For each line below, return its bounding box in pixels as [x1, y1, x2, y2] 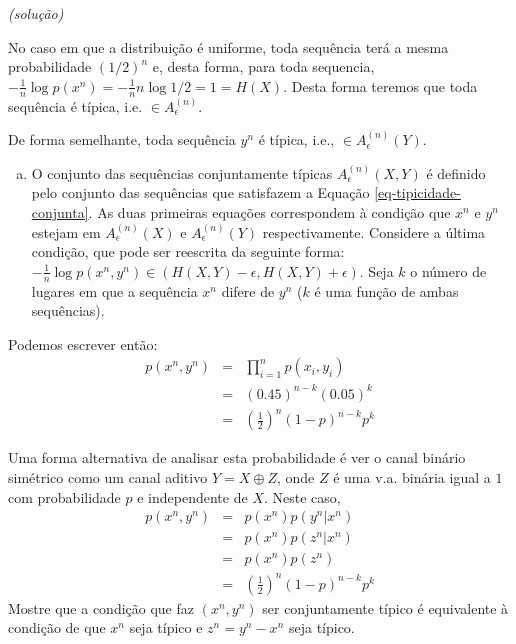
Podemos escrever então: [8, 333, 158, 354]
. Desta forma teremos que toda [283, 75, 478, 96]
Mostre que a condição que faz [8, 597, 194, 618]
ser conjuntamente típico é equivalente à [262, 597, 509, 618]
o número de [410, 260, 487, 281]
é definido [426, 162, 486, 183]
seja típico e [129, 617, 203, 638]
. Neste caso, [263, 486, 341, 507]
